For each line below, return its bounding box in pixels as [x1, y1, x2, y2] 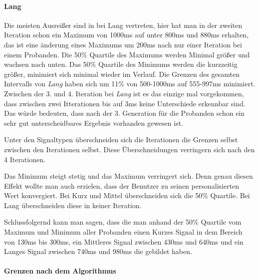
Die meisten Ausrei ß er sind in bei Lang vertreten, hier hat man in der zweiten [4, 19, 243, 30]
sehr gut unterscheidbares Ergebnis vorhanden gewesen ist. [4, 117, 184, 128]
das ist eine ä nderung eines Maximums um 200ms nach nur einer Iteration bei [4, 39, 242, 49]
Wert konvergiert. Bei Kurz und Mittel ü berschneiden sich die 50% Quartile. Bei [4, 190, 250, 201]
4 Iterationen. [4, 154, 45, 164]
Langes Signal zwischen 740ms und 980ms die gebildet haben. [4, 246, 192, 257]
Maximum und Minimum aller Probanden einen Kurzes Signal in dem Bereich [4, 227, 243, 237]
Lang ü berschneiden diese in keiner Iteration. [4, 200, 142, 210]
